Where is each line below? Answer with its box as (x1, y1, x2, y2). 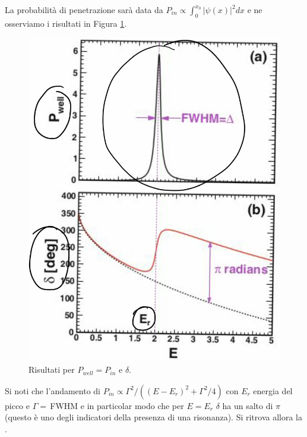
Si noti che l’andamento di (5, 384, 101, 397)
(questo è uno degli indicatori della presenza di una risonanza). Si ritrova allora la (5, 411, 303, 423)
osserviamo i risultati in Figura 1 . (5, 17, 127, 29)
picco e (5, 399, 30, 411)
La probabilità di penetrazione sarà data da (5, 4, 163, 15)
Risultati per (29, 363, 75, 376)
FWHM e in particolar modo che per (50, 399, 184, 411)
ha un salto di (222, 399, 273, 411)
